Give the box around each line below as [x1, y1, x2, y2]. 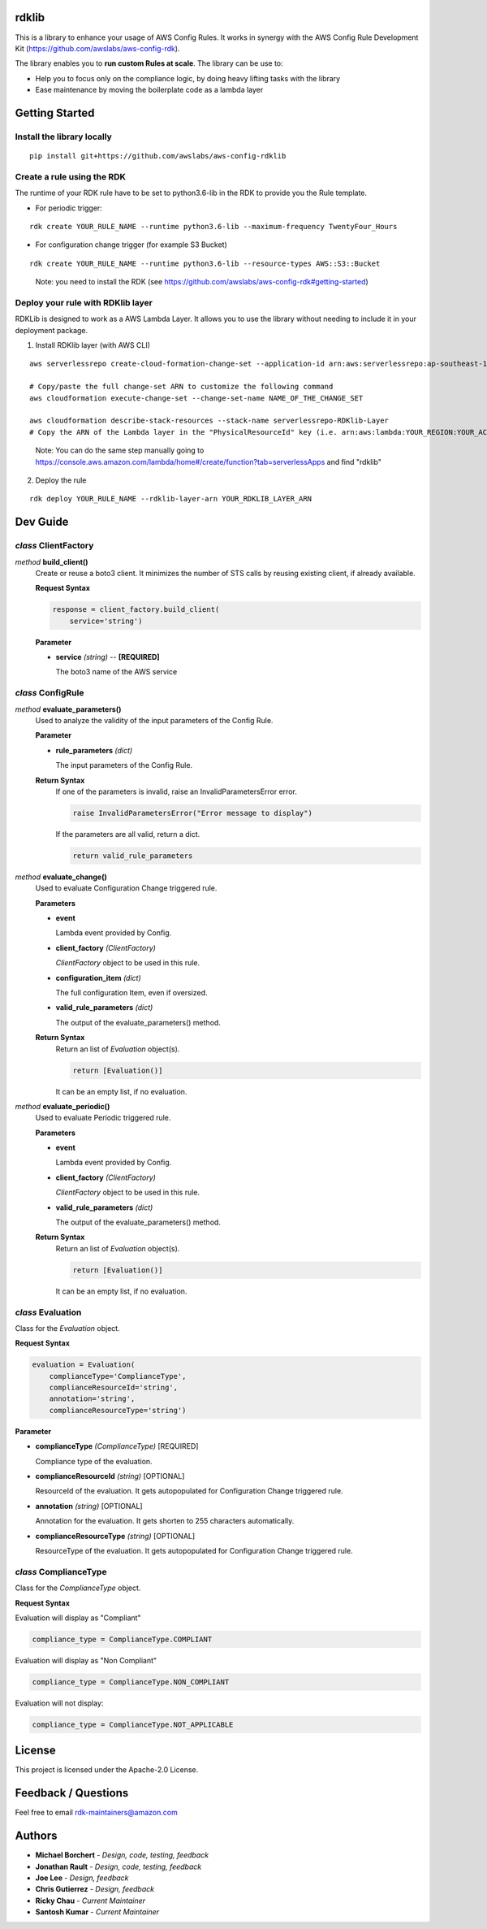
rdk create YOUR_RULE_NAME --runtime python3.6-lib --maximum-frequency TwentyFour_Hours [29, 222, 398, 231]
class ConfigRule [15, 687, 84, 699]
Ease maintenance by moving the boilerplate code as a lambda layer [35, 85, 264, 95]
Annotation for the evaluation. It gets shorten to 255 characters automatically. [35, 1516, 295, 1526]
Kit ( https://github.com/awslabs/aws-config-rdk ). [15, 43, 180, 53]
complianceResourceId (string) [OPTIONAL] [35, 1472, 185, 1481]
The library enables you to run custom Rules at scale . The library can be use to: [15, 59, 283, 68]
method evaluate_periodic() [15, 1101, 110, 1111]
